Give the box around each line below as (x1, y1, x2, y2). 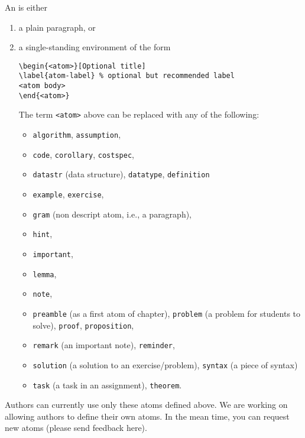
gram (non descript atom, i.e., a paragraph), (33, 207, 192, 220)
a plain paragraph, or (18, 21, 96, 33)
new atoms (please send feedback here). (5, 421, 147, 434)
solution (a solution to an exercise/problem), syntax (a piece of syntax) (33, 358, 298, 371)
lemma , (33, 267, 57, 280)
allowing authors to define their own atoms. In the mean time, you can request (5, 410, 290, 422)
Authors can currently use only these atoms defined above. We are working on (5, 398, 288, 411)
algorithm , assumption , (33, 128, 121, 141)
